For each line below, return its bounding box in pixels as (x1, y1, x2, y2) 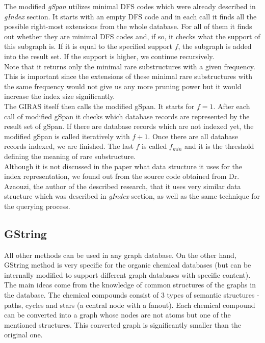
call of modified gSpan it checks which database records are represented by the (4, 111, 250, 121)
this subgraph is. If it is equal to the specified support (4, 41, 172, 51)
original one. (4, 329, 43, 340)
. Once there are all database (148, 130, 238, 141)
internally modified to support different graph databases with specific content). (4, 269, 251, 280)
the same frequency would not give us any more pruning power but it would (4, 81, 242, 91)
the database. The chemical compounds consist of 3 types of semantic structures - (4, 289, 259, 300)
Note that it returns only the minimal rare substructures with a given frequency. (4, 61, 255, 71)
